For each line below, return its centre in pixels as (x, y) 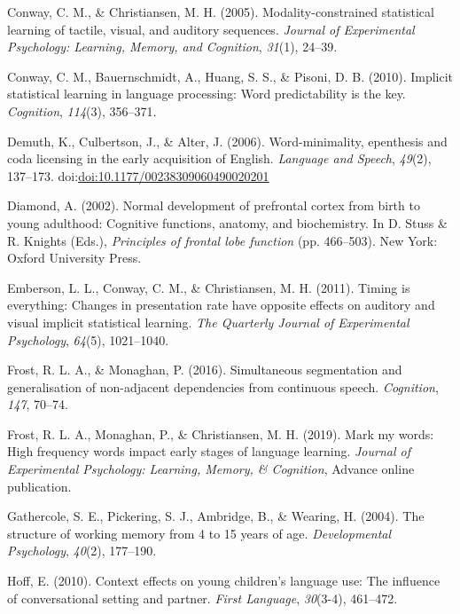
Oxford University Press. (74, 258)
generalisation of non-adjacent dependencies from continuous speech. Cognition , (223, 386)
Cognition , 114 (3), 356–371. (82, 110)
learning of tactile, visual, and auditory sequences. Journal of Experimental (211, 29)
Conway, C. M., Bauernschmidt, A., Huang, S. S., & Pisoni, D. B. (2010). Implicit (230, 76)
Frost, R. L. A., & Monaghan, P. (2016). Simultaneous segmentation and (205, 370)
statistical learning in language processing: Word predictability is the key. (207, 94)
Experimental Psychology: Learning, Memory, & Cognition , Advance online (211, 469)
